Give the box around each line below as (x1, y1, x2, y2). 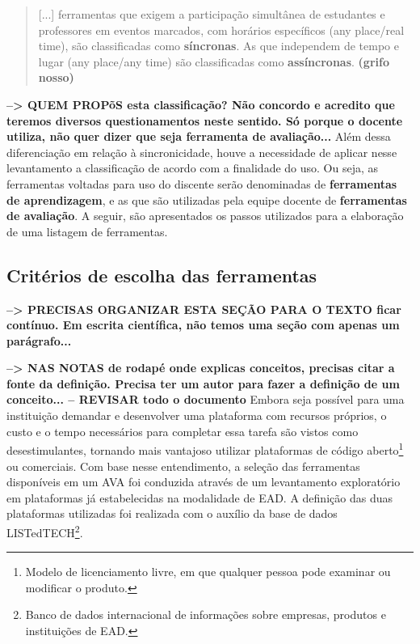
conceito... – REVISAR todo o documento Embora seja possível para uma (6, 391, 405, 408)
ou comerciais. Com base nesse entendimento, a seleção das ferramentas (6, 457, 360, 474)
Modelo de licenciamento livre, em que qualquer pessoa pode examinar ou (25, 563, 391, 580)
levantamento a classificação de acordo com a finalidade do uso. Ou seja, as (6, 159, 379, 176)
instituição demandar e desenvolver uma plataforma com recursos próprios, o (6, 407, 387, 424)
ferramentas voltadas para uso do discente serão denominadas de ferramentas (6, 175, 397, 192)
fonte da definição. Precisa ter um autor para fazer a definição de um (6, 375, 400, 392)
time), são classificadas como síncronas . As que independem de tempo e (38, 37, 399, 54)
